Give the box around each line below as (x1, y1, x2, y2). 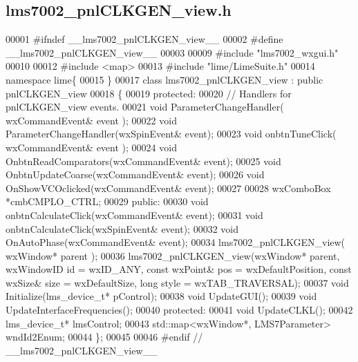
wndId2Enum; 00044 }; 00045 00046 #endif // (6, 330, 203, 344)
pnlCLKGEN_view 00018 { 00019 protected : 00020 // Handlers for (6, 86, 292, 100)
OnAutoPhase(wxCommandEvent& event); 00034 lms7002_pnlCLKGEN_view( (6, 235, 346, 249)
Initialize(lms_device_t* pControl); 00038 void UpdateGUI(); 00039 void (6, 289, 317, 303)
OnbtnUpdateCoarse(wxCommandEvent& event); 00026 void (6, 167, 265, 182)
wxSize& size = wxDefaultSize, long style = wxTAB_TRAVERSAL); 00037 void (6, 275, 349, 289)
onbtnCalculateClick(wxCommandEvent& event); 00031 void (6, 207, 263, 222)
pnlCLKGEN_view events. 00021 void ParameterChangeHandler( (6, 99, 284, 114)
